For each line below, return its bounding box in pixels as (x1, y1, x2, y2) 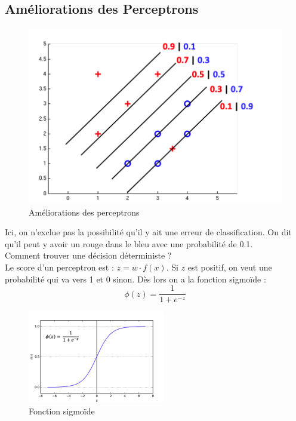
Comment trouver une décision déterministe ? (5, 249, 172, 262)
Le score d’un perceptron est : (5, 261, 114, 274)
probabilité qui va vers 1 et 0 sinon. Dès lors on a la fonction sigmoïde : (5, 272, 266, 285)
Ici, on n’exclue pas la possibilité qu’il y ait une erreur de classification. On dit (5, 226, 292, 238)
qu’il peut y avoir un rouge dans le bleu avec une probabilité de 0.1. (5, 237, 253, 250)
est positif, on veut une (187, 261, 272, 274)
